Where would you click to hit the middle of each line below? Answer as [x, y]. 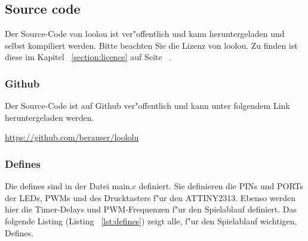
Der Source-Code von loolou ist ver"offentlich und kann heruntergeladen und [145, 34]
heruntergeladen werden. [50, 117]
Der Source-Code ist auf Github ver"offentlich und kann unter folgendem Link [147, 106]
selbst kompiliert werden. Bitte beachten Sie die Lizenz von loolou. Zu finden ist [151, 45]
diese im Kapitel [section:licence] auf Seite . [88, 57]
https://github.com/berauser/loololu [72, 137]
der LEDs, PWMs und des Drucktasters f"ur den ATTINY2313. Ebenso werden [150, 197]
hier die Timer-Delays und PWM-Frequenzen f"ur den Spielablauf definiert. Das [151, 209]
